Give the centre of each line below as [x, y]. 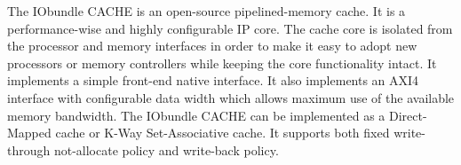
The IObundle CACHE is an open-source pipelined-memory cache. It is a [207, 11]
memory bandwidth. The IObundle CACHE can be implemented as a [196, 115]
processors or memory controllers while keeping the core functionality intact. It [222, 63]
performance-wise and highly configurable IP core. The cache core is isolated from [230, 28]
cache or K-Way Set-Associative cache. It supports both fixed [223, 133]
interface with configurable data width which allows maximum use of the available [231, 97]
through [29, 149]
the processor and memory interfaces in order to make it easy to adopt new [212, 46]
